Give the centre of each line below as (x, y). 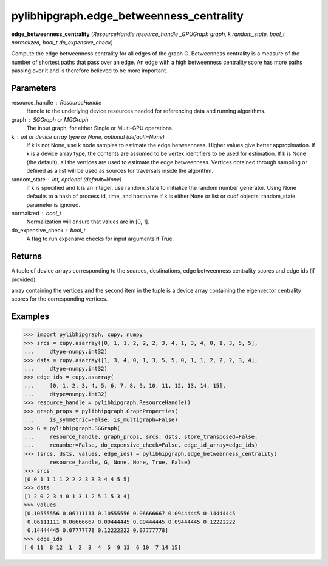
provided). (24, 279)
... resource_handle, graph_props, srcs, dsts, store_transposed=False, (141, 437)
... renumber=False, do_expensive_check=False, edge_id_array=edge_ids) (141, 445)
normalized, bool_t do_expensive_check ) (62, 42)
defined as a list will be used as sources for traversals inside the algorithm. (120, 171)
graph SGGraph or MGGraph (50, 119)
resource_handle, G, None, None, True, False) (120, 462)
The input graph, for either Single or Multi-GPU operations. (100, 128)
